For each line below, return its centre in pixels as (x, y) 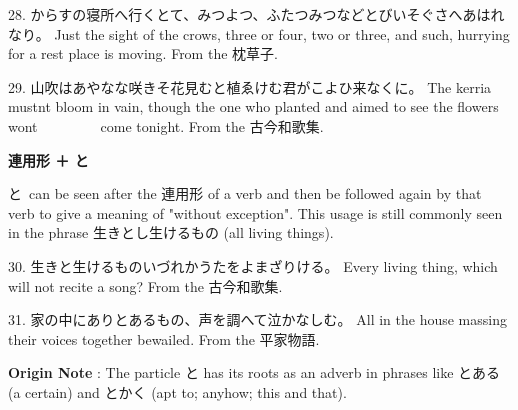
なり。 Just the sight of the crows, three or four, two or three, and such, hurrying (259, 33)
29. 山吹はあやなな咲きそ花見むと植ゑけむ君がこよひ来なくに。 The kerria (250, 86)
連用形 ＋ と (48, 159)
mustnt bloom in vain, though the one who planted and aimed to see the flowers (253, 106)
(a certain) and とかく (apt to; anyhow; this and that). (177, 391)
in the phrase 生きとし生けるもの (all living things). (171, 232)
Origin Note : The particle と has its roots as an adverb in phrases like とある (254, 372)
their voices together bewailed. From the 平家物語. (164, 338)
